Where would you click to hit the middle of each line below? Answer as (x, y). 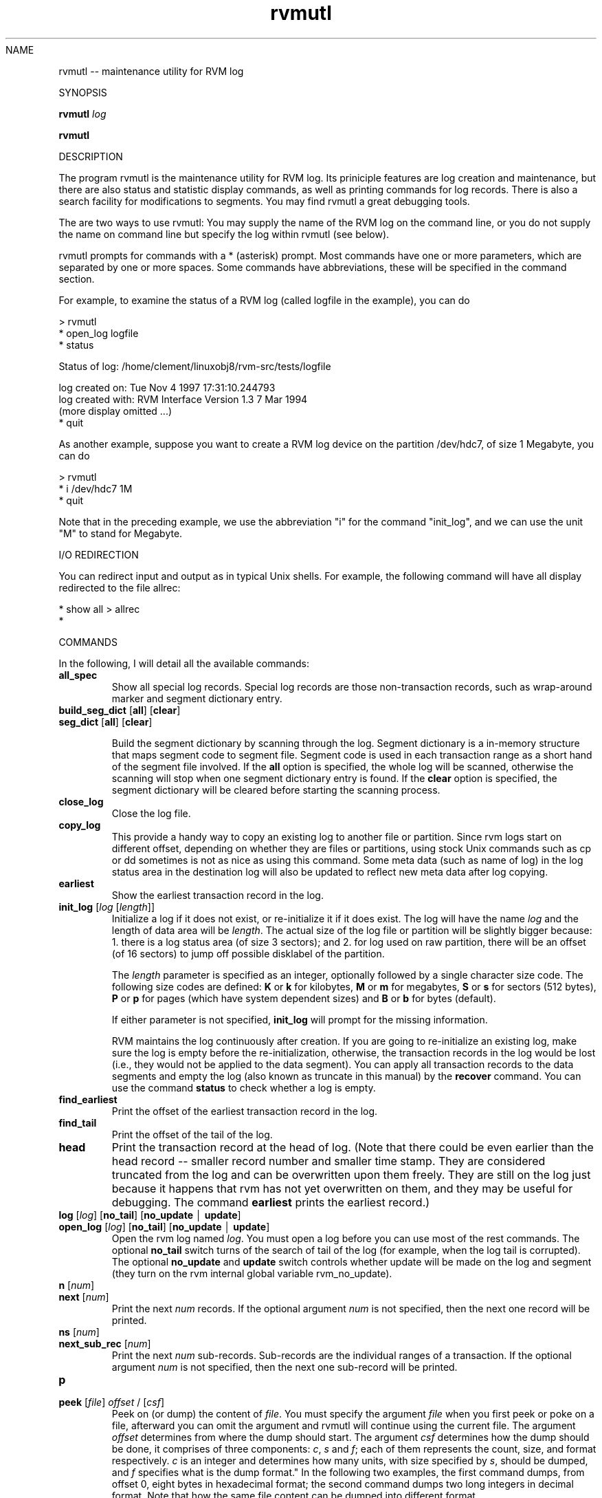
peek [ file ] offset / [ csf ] (111, 1402)
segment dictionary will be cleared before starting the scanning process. (276, 790)
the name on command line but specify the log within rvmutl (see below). (224, 234)
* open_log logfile (99, 333)
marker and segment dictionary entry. (197, 698)
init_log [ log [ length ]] (107, 907)
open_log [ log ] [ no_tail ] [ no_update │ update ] (164, 1226)
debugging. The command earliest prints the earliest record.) (271, 1202)
